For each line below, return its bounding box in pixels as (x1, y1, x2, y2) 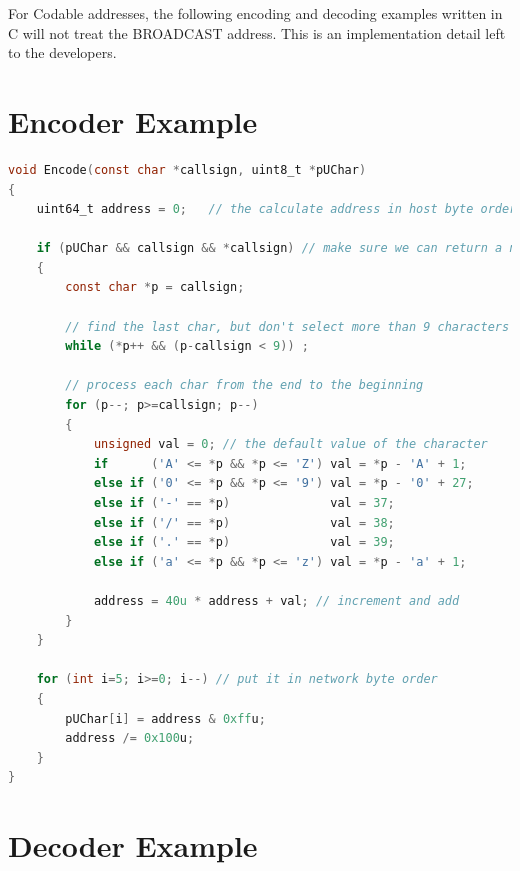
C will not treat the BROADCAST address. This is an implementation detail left (8, 22, 506, 43)
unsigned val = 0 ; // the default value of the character (93, 437, 488, 452)
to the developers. (8, 42, 117, 63)
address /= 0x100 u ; (65, 731, 195, 746)
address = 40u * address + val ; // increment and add (93, 593, 460, 608)
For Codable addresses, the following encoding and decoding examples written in (8, 3, 503, 23)
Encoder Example (8, 100, 258, 141)
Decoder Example (8, 825, 258, 866)
